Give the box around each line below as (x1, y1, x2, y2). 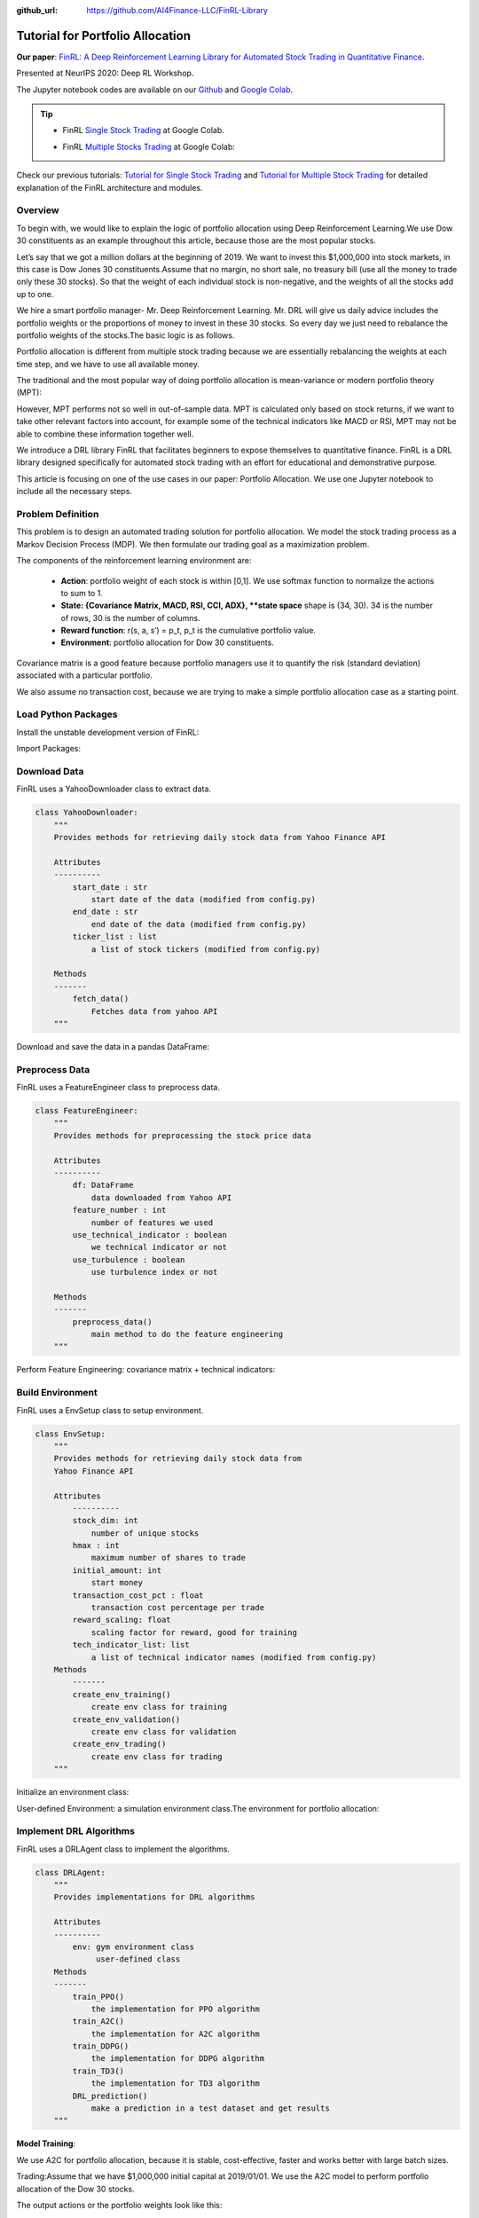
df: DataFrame (72, 1180, 134, 1191)
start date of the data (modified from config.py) (90, 894, 317, 905)
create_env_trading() (72, 1739, 167, 1750)
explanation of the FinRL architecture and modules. (16, 182, 203, 193)
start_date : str (72, 882, 148, 892)
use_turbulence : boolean (72, 1255, 185, 1264)
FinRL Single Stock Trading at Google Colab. (62, 125, 225, 136)
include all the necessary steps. (16, 486, 133, 497)
